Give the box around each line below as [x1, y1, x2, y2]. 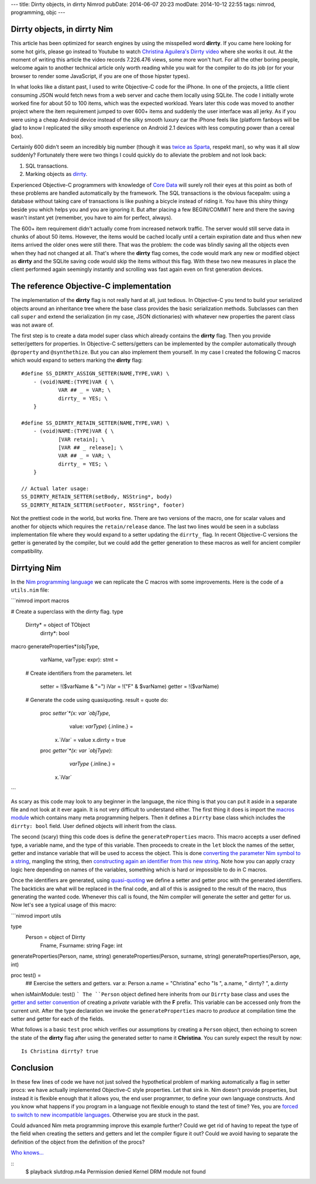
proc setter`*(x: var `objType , [40, 710, 111, 717]
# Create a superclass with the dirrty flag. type [11, 608, 123, 615]
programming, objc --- [11, 9, 66, 16]
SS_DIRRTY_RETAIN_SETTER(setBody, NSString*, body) [21, 493, 173, 500]
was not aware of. [11, 321, 54, 328]
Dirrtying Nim [11, 563, 61, 573]
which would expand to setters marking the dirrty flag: [11, 357, 143, 364]
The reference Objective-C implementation [11, 281, 171, 291]
